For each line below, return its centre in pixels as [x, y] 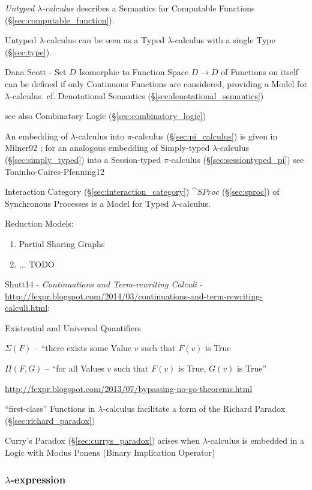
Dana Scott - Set [36, 72]
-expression [38, 479]
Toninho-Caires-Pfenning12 [55, 171]
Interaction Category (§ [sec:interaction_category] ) [97, 191]
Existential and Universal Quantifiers [73, 327]
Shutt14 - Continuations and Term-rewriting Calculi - [104, 284]
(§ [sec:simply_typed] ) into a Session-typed [83, 159]
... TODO [37, 264]
